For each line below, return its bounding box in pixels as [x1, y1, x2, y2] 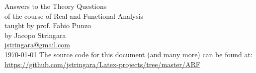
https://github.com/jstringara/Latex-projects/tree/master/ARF [4, 59, 200, 69]
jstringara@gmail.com [4, 39, 71, 50]
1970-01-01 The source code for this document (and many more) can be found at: [4, 49, 253, 59]
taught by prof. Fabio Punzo [4, 20, 91, 31]
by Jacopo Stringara [4, 30, 66, 40]
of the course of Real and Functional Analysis [4, 10, 144, 21]
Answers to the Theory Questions [4, 1, 107, 11]
